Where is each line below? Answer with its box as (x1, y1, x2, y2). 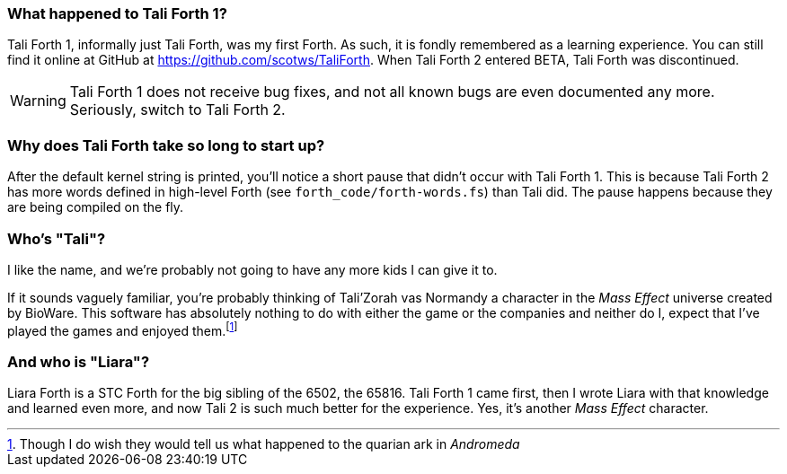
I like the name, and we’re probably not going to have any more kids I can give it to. (7, 261, 498, 277)
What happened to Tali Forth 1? (7, 4, 227, 22)
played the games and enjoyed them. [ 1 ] (7, 320, 238, 338)
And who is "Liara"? (7, 352, 150, 371)
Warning (10, 92, 66, 110)
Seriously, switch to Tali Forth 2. (69, 101, 286, 119)
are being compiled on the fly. (7, 199, 184, 215)
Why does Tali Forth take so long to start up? (7, 136, 325, 154)
